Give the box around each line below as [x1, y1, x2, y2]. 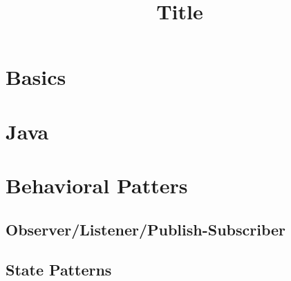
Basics [6, 63, 66, 91]
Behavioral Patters [6, 171, 188, 200]
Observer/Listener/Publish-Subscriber [6, 218, 286, 240]
